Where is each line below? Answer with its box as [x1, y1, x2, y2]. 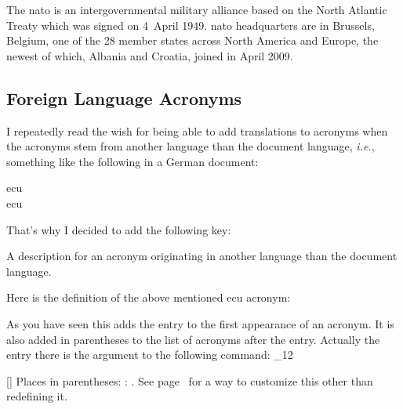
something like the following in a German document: [6, 153, 259, 169]
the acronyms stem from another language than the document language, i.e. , [6, 138, 375, 154]
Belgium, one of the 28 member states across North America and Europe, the [6, 32, 379, 49]
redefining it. [6, 388, 67, 404]
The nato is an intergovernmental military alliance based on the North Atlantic [6, 2, 387, 17]
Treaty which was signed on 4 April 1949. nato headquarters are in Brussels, [6, 16, 375, 33]
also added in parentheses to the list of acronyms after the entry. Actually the [6, 331, 380, 347]
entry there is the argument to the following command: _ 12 [6, 346, 293, 363]
